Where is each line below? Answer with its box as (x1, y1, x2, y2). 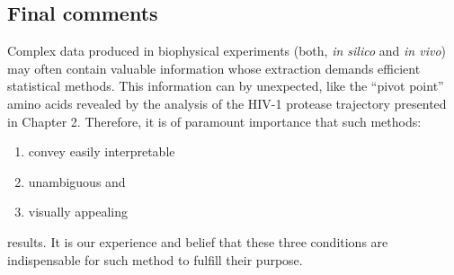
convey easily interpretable (28, 142, 175, 161)
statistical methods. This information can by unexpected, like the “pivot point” (7, 76, 444, 95)
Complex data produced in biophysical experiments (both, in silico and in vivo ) (7, 41, 447, 60)
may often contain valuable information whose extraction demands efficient (7, 58, 421, 77)
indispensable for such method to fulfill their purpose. (7, 250, 303, 269)
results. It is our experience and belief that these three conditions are (7, 232, 388, 251)
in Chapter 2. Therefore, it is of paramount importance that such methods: (7, 111, 422, 130)
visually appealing (28, 202, 128, 221)
